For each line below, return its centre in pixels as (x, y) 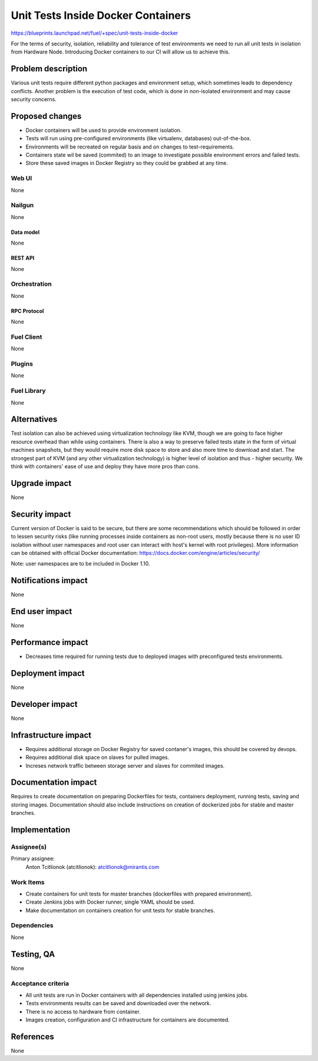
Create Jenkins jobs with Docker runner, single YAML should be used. (110, 902)
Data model (25, 232)
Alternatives (34, 419)
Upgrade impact (41, 483)
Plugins (22, 363)
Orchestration (32, 284)
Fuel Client (26, 337)
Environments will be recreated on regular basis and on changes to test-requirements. (130, 147)
